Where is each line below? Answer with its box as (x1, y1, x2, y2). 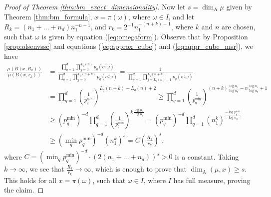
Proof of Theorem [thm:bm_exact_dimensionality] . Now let (4, 1, 186, 11)
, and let (168, 11, 195, 21)
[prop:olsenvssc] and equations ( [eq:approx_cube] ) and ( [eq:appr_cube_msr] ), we (4, 41, 253, 51)
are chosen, (221, 21, 256, 31)
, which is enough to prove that (91, 164, 187, 174)
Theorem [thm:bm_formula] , (4, 11, 92, 21)
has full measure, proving (173, 175, 251, 185)
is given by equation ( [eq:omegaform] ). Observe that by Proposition (41, 31, 248, 41)
